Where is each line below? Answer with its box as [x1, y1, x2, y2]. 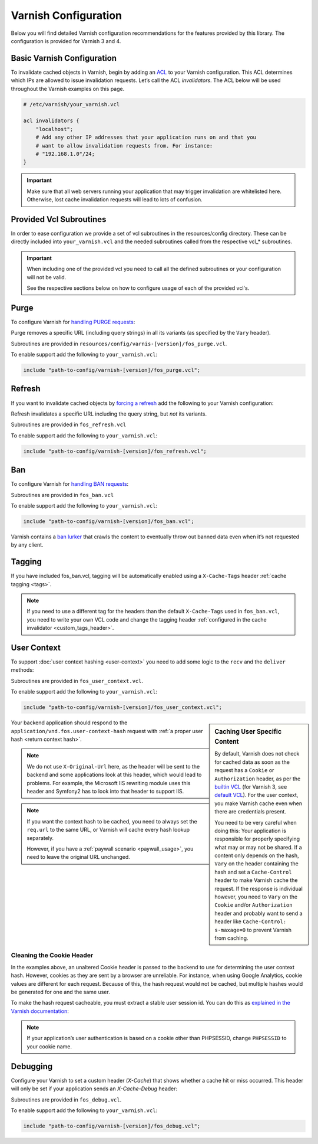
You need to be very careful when [214, 819, 297, 826]
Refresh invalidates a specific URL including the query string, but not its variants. [11, 410, 207, 417]
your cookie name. [26, 1042, 72, 1050]
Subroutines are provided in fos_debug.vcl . [11, 1096, 122, 1103]
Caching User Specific [214, 728, 282, 736]
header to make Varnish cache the [214, 877, 298, 884]
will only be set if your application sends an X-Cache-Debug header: [11, 1085, 178, 1092]
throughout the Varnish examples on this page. [11, 85, 125, 92]
